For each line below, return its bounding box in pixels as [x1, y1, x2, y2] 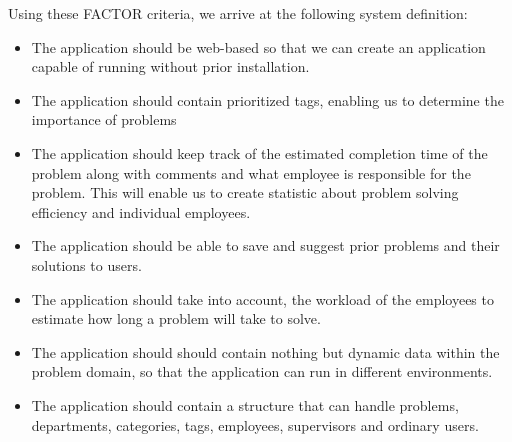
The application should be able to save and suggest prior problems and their [31, 235, 500, 256]
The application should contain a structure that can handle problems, [31, 394, 459, 415]
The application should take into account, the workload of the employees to [31, 288, 494, 309]
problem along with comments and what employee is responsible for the [31, 162, 471, 183]
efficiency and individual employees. [31, 201, 251, 222]
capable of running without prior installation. [31, 56, 310, 77]
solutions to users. [31, 254, 142, 275]
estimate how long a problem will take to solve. [31, 308, 321, 329]
